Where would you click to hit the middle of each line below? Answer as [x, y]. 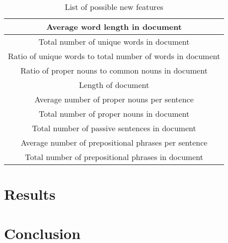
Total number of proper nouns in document [114, 114]
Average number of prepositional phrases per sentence [114, 142]
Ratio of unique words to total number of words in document [114, 56]
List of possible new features [114, 7]
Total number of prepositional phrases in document [114, 157]
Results [30, 194]
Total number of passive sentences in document [114, 128]
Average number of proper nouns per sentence [114, 99]
